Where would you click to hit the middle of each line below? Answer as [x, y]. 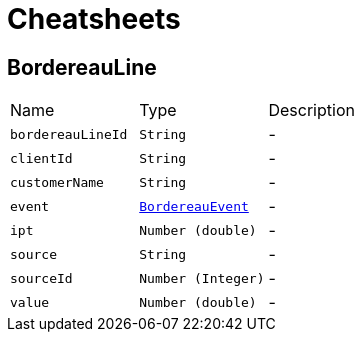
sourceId [41, 278]
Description [311, 110]
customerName [57, 182]
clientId [41, 158]
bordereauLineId [69, 134]
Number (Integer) [202, 278]
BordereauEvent [194, 206]
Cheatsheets [94, 19]
